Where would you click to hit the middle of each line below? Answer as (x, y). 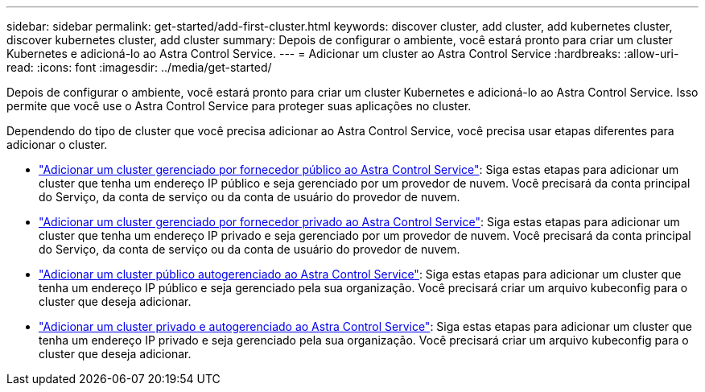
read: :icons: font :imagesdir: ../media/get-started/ (139, 67)
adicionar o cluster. (57, 144)
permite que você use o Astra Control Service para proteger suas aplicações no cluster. (239, 106)
